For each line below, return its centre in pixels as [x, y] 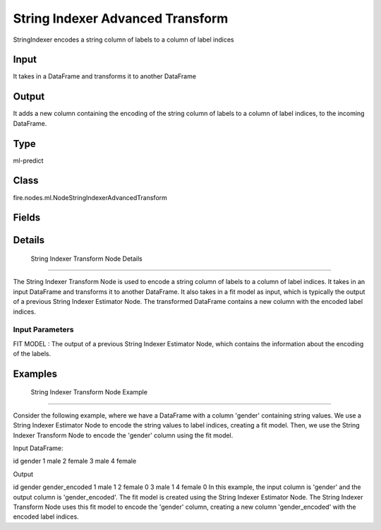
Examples [35, 373]
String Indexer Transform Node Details [86, 259]
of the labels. [32, 354]
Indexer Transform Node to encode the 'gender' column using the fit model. [123, 435]
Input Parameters [43, 330]
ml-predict [28, 160]
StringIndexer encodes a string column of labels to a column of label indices [123, 40]
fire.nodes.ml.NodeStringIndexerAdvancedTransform [90, 197]
